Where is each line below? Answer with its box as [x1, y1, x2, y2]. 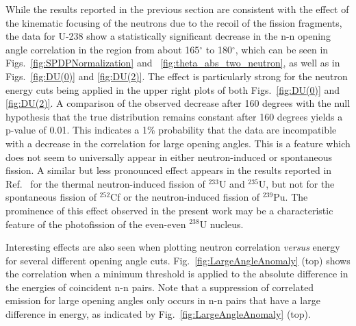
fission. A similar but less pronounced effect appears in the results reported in [5, 163, 332, 177]
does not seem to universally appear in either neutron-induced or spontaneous [5, 149, 332, 164]
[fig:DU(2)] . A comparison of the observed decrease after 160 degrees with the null [5, 96, 351, 110]
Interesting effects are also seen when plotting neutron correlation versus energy [5, 240, 340, 254]
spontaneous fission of [5, 190, 97, 204]
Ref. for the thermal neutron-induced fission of [5, 176, 205, 190]
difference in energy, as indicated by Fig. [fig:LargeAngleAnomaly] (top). [5, 307, 311, 321]
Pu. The [273, 190, 308, 204]
